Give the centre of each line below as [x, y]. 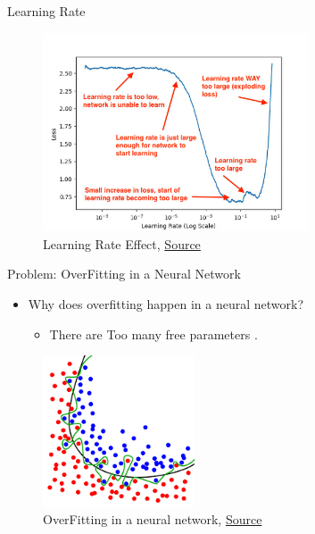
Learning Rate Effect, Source [122, 243]
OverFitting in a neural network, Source [153, 519]
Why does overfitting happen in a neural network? [166, 303]
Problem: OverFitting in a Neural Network [124, 274]
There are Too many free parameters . [153, 334]
